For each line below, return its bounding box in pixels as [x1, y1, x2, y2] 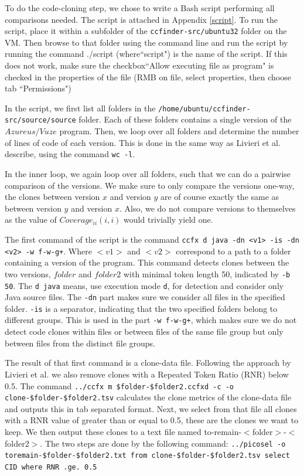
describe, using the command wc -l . [5, 148, 135, 160]
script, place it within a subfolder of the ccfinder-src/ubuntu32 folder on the [5, 25, 287, 37]
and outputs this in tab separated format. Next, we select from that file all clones [5, 402, 297, 414]
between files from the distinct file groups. [5, 336, 155, 349]
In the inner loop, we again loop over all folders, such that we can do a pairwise [5, 167, 291, 179]
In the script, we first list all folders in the [5, 101, 156, 114]
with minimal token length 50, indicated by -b [123, 267, 291, 280]
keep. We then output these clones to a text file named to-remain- [5, 426, 242, 437]
